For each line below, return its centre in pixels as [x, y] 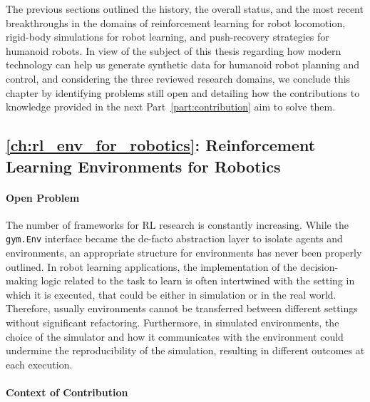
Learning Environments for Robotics [143, 166]
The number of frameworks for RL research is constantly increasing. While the [177, 224]
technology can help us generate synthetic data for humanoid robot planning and [183, 65]
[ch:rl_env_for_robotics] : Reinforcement [161, 145]
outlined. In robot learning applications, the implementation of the [151, 266]
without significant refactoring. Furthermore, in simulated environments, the [173, 322]
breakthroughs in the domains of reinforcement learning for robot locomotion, [176, 22]
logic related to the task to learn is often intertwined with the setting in [198, 280]
